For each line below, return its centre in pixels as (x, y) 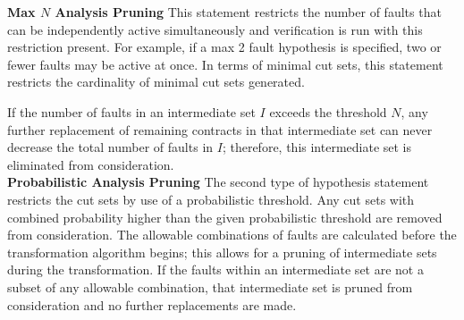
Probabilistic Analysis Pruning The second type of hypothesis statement (218, 182)
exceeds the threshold (328, 111)
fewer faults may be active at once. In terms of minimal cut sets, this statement (225, 64)
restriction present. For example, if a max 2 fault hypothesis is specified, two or (224, 47)
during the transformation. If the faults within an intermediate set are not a (215, 269)
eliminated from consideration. (91, 164)
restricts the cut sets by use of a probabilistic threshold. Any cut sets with (211, 199)
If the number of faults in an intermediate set (131, 111)
